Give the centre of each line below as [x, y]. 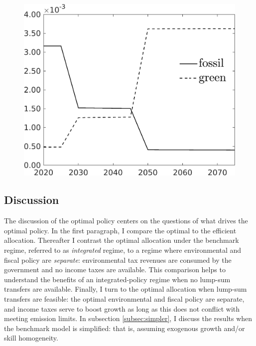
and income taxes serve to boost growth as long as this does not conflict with [122, 308]
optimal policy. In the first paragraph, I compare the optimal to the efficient [120, 230]
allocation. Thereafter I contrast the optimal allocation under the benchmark [122, 240]
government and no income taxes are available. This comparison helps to [115, 269]
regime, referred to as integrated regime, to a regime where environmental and [123, 250]
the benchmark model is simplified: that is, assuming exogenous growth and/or [125, 328]
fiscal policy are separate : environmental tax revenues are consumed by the [118, 259]
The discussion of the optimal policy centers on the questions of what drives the [126, 221]
